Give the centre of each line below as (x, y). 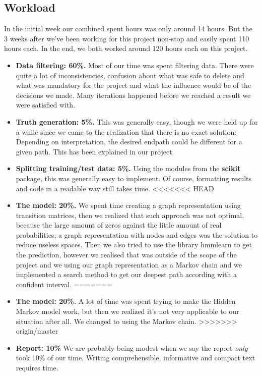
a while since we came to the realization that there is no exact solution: (126, 131)
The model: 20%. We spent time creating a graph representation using (128, 205)
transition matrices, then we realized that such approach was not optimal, (130, 215)
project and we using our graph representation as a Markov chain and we (129, 264)
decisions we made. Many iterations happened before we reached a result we (133, 95)
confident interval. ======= (64, 284)
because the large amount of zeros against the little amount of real (119, 225)
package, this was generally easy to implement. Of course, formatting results (134, 178)
